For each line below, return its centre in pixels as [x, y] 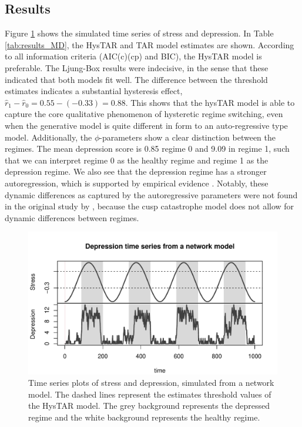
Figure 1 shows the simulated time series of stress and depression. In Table [139, 33]
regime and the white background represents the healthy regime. [144, 417]
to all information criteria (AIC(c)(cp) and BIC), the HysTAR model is [133, 56]
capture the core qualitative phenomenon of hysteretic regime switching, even [144, 114]
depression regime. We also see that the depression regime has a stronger [136, 171]
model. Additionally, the [48, 137]
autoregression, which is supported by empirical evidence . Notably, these [137, 183]
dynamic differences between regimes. [72, 217]
